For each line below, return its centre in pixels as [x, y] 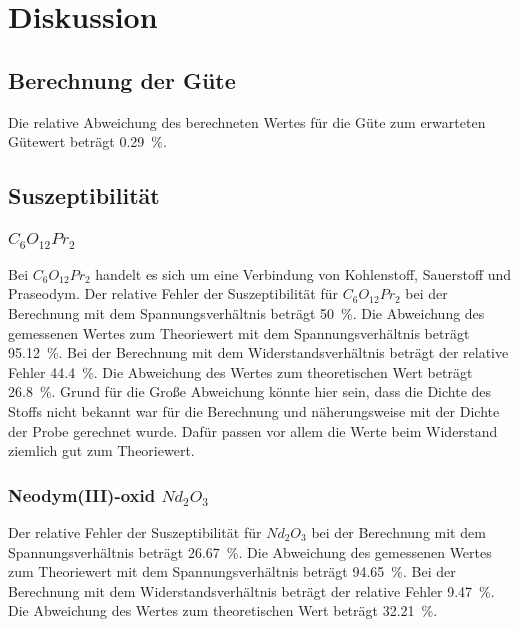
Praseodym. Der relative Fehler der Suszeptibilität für [173, 293]
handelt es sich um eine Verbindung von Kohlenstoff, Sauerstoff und [303, 273]
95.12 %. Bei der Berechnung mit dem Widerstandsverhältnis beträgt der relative [258, 352]
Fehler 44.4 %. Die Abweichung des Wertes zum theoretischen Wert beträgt [240, 371]
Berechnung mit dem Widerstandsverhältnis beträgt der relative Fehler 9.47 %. [251, 590]
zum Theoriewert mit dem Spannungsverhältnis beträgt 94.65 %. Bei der [232, 571]
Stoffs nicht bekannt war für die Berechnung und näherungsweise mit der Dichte [254, 411]
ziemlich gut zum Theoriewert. [101, 450]
